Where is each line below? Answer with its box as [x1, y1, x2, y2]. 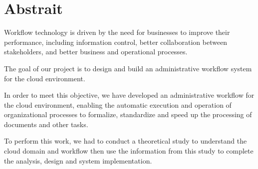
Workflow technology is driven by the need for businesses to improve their [4, 27, 230, 37]
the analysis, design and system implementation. [4, 155, 152, 166]
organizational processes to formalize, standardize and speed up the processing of [4, 109, 252, 120]
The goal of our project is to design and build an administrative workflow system [4, 63, 252, 73]
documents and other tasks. [4, 119, 88, 129]
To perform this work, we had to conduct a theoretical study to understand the [4, 136, 247, 146]
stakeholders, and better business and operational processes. [4, 46, 188, 57]
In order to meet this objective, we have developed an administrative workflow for [4, 90, 255, 100]
